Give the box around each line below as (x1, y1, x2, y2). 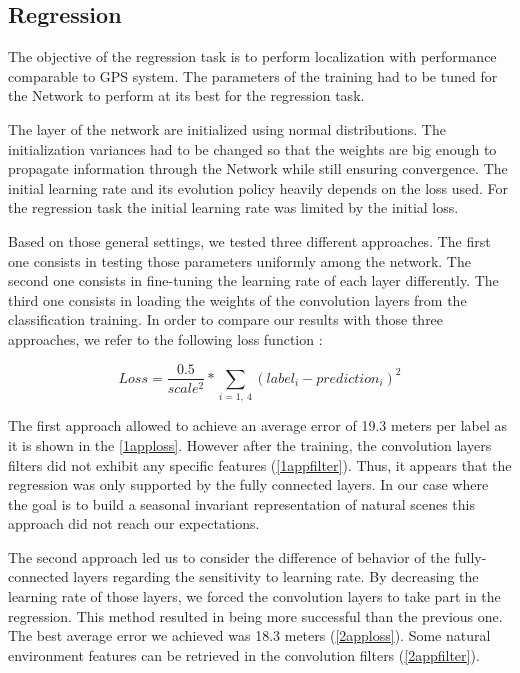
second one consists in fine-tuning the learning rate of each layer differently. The (8, 270, 499, 291)
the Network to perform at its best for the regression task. (8, 85, 365, 106)
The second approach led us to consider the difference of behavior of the (8, 546, 450, 567)
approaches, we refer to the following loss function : (8, 328, 323, 349)
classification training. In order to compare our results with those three (8, 309, 444, 330)
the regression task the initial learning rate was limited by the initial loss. (8, 197, 459, 218)
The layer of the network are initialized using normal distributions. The (8, 118, 446, 139)
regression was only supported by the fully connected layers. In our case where (8, 474, 489, 495)
